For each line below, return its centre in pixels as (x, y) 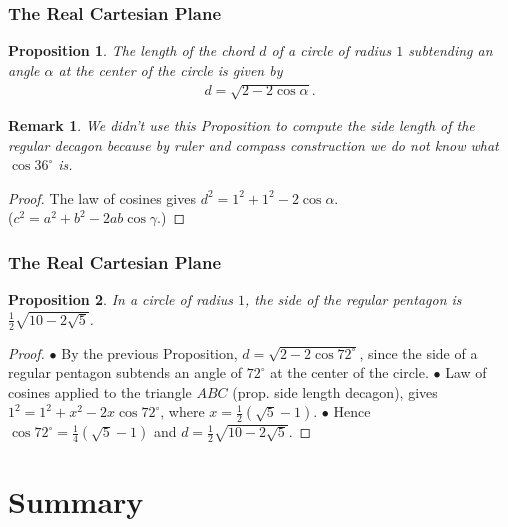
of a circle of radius (331, 50)
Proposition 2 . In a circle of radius (121, 299)
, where (182, 411)
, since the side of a (418, 352)
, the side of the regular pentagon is (353, 299)
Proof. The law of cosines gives (102, 197)
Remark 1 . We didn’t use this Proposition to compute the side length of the (241, 124)
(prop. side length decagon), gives (335, 391)
